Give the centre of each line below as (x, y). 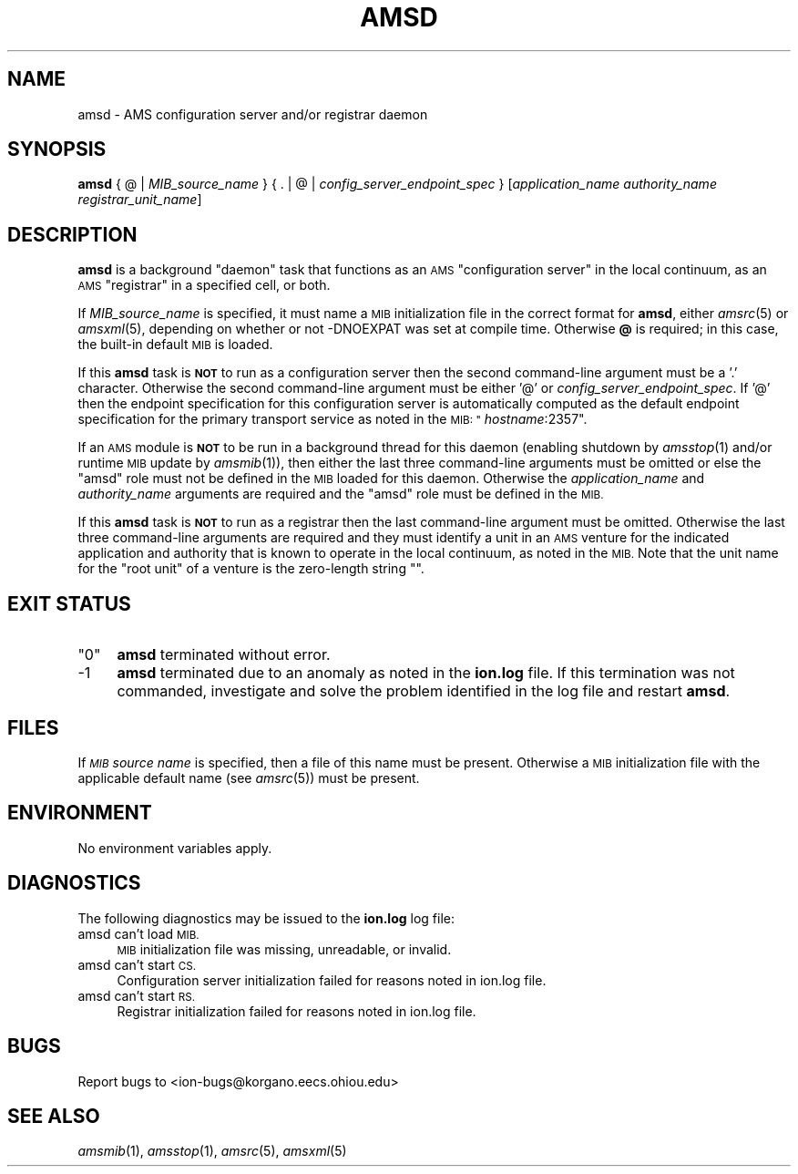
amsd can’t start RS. (137, 995)
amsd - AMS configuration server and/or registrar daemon (253, 114)
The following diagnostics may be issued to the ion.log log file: (266, 918)
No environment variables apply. (175, 848)
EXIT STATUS (69, 603)
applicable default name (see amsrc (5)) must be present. (249, 778)
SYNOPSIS (57, 149)
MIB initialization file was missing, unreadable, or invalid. (284, 949)
